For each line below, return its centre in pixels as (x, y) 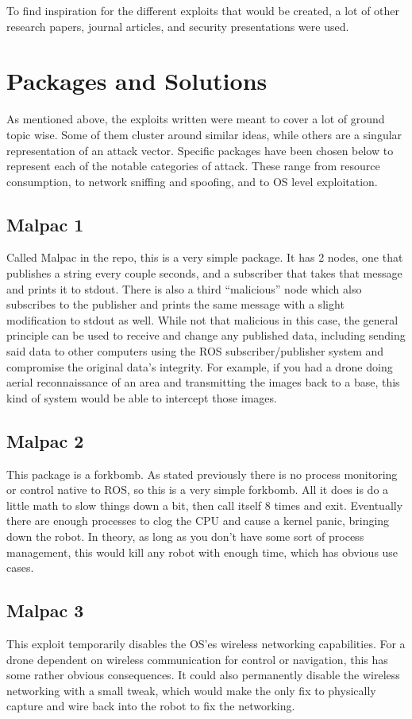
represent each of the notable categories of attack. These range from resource (193, 166)
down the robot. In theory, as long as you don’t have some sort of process (185, 536)
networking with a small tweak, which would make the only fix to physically (191, 690)
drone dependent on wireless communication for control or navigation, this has (197, 659)
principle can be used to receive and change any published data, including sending (206, 335)
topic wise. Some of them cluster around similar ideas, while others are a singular (204, 134)
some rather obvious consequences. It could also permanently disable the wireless (203, 675)
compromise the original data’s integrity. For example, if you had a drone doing (200, 366)
